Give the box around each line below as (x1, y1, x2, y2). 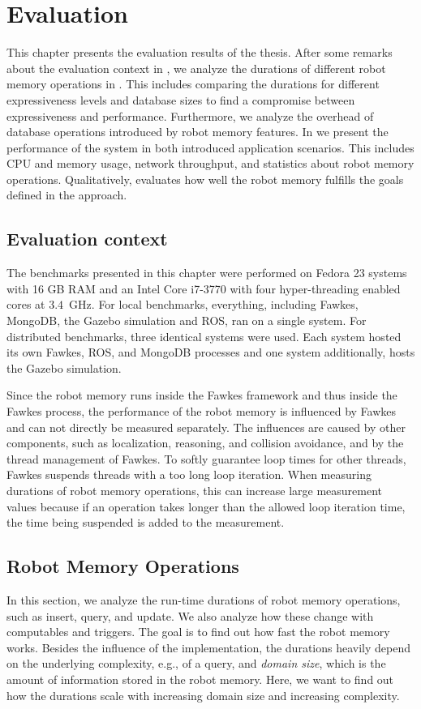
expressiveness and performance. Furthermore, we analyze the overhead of (6, 107, 374, 124)
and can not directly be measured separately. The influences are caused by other (6, 418, 406, 435)
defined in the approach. (6, 186, 127, 203)
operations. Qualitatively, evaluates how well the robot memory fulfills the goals (6, 170, 404, 187)
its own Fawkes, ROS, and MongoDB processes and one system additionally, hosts (6, 344, 415, 361)
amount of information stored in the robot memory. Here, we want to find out (6, 670, 394, 687)
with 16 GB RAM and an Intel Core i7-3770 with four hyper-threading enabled (6, 280, 401, 297)
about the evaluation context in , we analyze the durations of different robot (6, 59, 386, 76)
